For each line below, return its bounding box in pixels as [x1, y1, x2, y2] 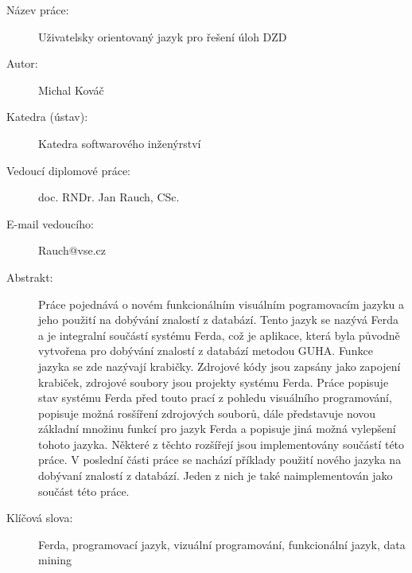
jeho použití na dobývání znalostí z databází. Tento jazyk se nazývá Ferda [38, 311, 399, 328]
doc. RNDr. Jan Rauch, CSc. [38, 189, 180, 205]
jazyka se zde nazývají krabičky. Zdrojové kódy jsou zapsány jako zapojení [38, 357, 401, 374]
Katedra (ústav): [6, 108, 88, 125]
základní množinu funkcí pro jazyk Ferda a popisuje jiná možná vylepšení [38, 420, 396, 437]
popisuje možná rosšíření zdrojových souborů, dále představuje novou [38, 404, 376, 421]
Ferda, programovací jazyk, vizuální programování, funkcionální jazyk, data [38, 536, 406, 552]
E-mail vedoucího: [6, 215, 94, 232]
